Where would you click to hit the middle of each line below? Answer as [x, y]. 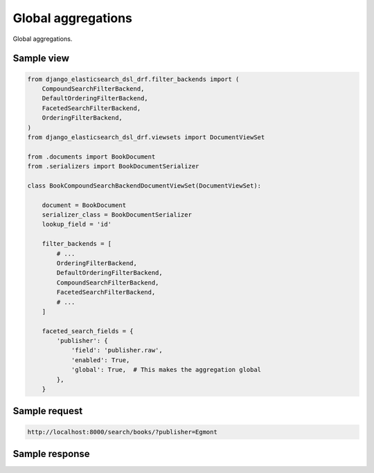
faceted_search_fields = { [88, 331]
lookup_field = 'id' [77, 224]
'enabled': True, [100, 360]
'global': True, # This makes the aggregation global [166, 370]
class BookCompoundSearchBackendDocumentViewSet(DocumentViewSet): [144, 186]
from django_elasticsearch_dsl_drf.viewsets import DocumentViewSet [146, 137]
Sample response [51, 454]
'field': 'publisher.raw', [117, 350]
